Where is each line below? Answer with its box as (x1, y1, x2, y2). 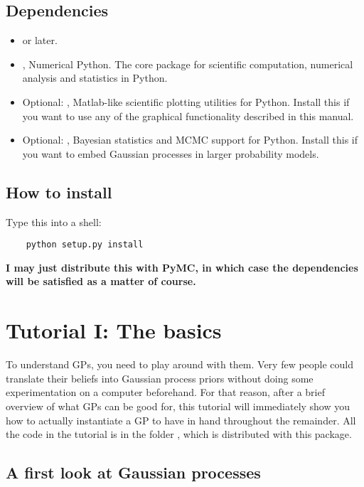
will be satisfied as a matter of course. (6, 274, 196, 289)
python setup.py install (26, 240, 144, 250)
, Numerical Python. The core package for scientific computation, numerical (22, 56, 353, 71)
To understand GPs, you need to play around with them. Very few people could (6, 357, 354, 372)
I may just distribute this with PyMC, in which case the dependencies (6, 259, 358, 274)
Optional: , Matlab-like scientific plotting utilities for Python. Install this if (22, 94, 350, 109)
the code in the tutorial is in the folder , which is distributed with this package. (6, 427, 352, 441)
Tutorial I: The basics (6, 316, 222, 345)
